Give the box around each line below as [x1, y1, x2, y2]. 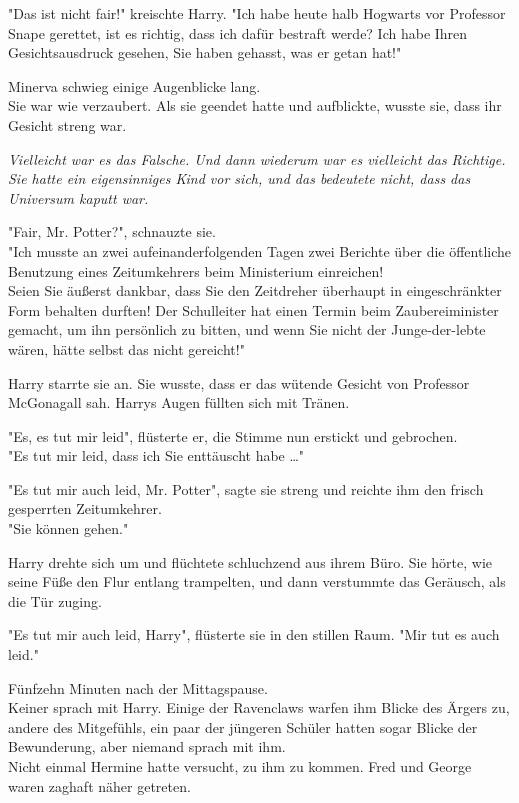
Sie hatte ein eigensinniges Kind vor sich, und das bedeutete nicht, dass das [8, 168, 471, 189]
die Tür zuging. [8, 590, 102, 611]
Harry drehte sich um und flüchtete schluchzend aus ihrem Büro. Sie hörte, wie [8, 551, 493, 572]
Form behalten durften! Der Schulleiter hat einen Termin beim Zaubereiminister [8, 299, 499, 320]
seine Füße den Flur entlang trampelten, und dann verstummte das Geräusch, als [8, 571, 506, 592]
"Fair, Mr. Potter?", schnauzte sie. [8, 221, 216, 242]
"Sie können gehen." [8, 518, 129, 539]
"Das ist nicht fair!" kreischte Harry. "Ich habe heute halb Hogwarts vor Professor [8, 3, 506, 23]
